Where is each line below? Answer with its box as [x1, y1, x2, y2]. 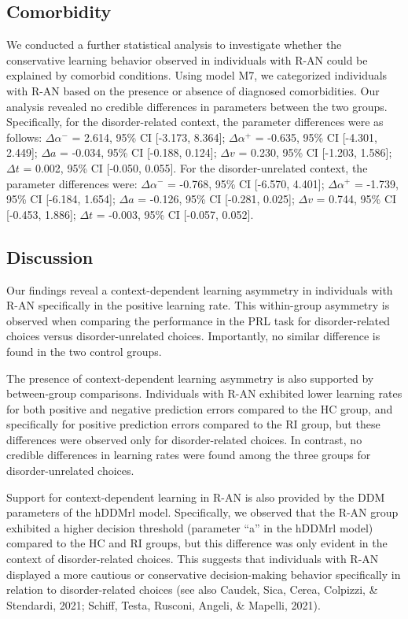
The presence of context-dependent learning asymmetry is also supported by [6, 369, 374, 386]
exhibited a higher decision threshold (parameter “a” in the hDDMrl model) [6, 519, 373, 536]
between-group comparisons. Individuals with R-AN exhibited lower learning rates [6, 385, 402, 402]
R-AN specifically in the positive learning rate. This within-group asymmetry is [6, 297, 390, 313]
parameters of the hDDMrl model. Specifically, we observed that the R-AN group [6, 504, 399, 521]
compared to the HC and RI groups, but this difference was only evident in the [6, 535, 388, 551]
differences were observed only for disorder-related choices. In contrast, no [6, 431, 362, 447]
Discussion [6, 244, 94, 269]
